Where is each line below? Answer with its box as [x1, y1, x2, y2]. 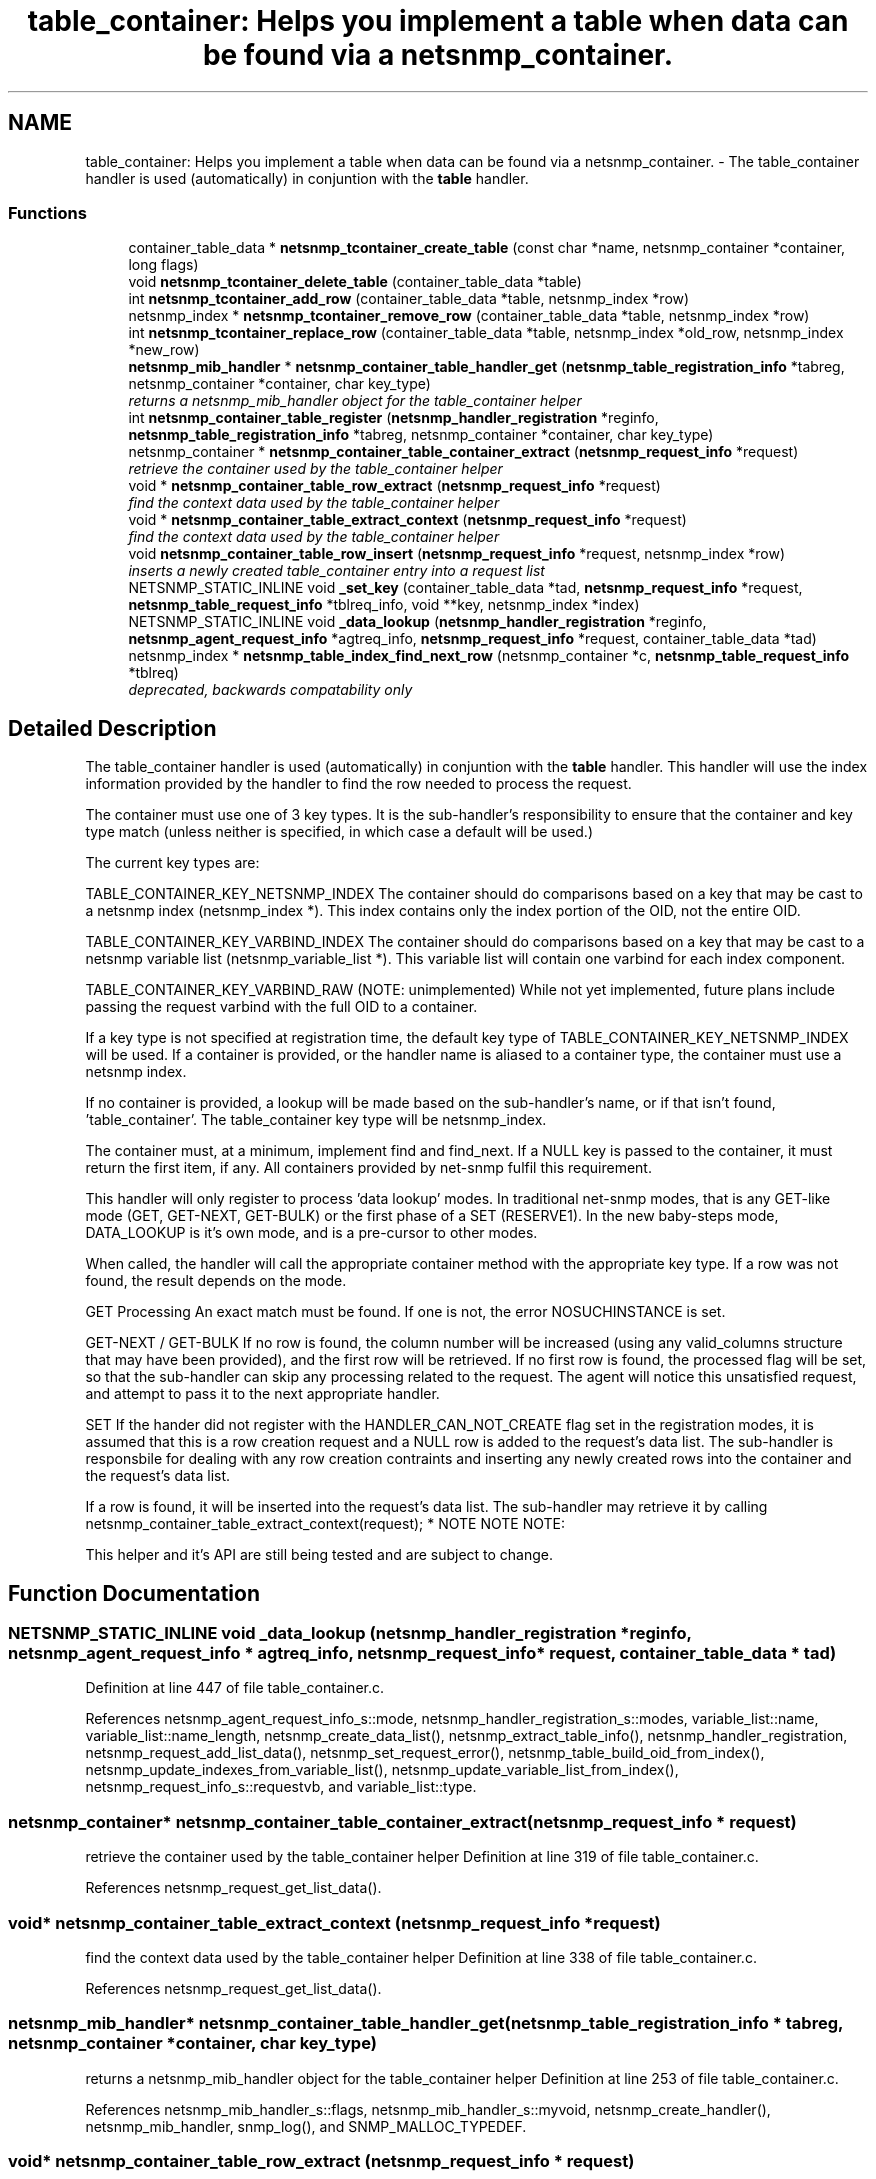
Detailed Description [8, 715, 217, 741]
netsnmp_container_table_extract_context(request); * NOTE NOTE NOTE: [85, 1515, 565, 1533]
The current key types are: [85, 854, 260, 872]
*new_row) [128, 341, 200, 359]
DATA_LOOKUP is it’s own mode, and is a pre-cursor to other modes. [85, 1224, 538, 1242]
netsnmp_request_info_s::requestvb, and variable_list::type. [85, 1778, 477, 1796]
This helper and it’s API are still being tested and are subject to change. [85, 1546, 554, 1564]
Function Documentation [8, 1580, 260, 1606]
